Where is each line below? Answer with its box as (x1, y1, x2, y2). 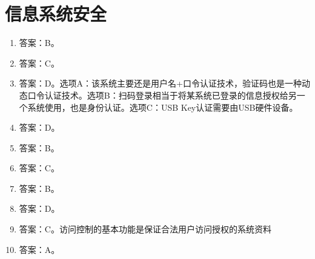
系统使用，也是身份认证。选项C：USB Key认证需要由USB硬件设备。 (27, 100, 298, 113)
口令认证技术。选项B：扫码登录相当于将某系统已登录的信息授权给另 (27, 88, 297, 101)
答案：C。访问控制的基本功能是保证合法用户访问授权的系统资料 (19, 223, 271, 235)
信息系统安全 (5, 1, 107, 26)
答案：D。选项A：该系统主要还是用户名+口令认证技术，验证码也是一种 (19, 77, 302, 90)
